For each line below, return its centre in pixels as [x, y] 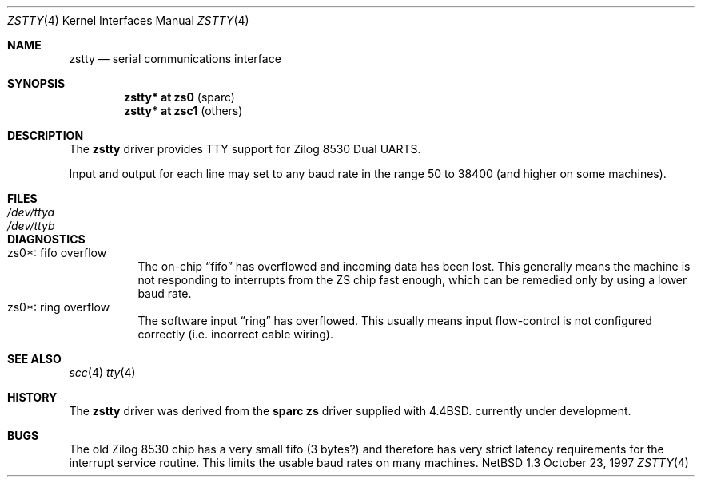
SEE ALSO [34, 359]
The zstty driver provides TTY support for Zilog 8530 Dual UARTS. [245, 149]
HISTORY [32, 397]
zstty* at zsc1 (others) [183, 111]
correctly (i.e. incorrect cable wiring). [235, 334]
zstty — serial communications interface [175, 59]
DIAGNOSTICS [46, 239]
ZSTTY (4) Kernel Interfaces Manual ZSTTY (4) [128, 20]
